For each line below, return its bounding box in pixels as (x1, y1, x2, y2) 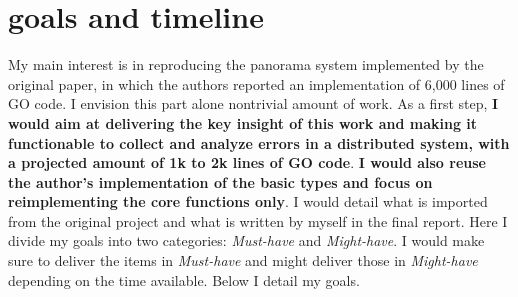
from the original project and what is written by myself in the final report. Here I (8, 210, 508, 231)
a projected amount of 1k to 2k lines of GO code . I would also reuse (8, 152, 486, 173)
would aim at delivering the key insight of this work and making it (8, 112, 478, 133)
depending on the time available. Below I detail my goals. (8, 269, 360, 290)
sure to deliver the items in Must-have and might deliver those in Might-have (8, 250, 478, 271)
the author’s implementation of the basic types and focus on (8, 171, 433, 192)
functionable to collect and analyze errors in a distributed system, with (8, 132, 510, 153)
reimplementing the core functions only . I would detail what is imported (8, 191, 488, 212)
